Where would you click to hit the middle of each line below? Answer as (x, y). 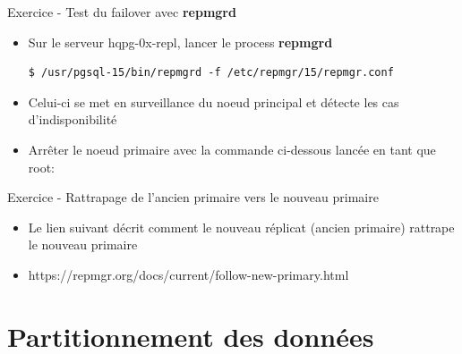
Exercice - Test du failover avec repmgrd (122, 12)
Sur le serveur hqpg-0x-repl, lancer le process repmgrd (180, 42)
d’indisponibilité (73, 119)
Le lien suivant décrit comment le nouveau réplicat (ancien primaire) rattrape (241, 227)
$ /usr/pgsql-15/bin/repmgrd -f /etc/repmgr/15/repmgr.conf (211, 73)
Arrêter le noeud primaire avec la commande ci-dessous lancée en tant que (232, 149)
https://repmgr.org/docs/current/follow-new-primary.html (188, 274)
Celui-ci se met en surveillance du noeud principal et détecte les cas (214, 101)
